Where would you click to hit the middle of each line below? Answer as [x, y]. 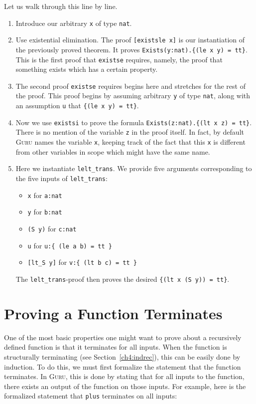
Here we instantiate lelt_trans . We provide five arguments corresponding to [134, 168]
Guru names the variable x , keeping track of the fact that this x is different [130, 142]
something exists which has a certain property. [87, 69]
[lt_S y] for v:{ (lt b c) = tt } [82, 262]
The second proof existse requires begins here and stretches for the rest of [130, 86]
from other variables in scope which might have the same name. [113, 151]
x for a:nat [45, 195]
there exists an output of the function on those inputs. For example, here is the [125, 386]
